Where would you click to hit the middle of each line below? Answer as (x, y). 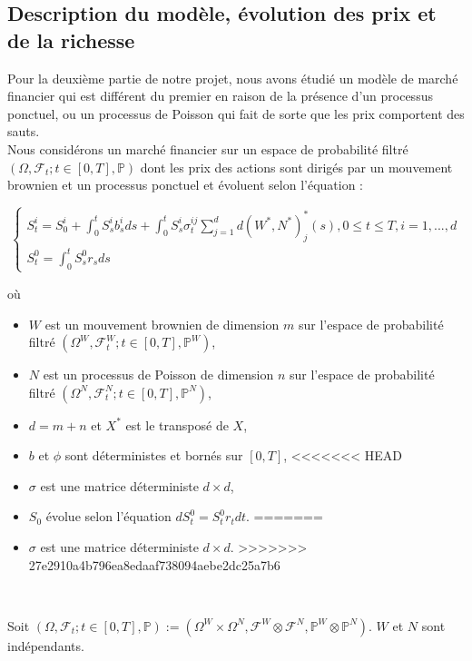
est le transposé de (177, 424)
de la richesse (71, 39)
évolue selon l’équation (108, 516)
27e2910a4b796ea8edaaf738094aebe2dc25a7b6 (154, 564)
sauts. (24, 131)
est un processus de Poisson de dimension (158, 375)
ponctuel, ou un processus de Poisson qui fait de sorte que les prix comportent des (236, 113)
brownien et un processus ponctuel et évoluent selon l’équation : (185, 185)
